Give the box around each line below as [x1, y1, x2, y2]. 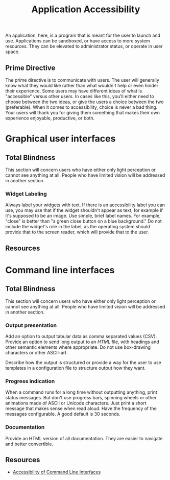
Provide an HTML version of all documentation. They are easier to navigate [5, 435, 163, 441]
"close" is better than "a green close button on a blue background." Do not [5, 218, 162, 224]
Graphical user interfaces [5, 133, 116, 145]
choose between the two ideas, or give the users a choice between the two [5, 99, 164, 105]
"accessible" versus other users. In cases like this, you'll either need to [5, 93, 154, 99]
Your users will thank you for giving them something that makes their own [5, 110, 160, 115]
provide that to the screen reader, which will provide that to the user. [5, 229, 149, 235]
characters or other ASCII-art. [5, 349, 68, 355]
